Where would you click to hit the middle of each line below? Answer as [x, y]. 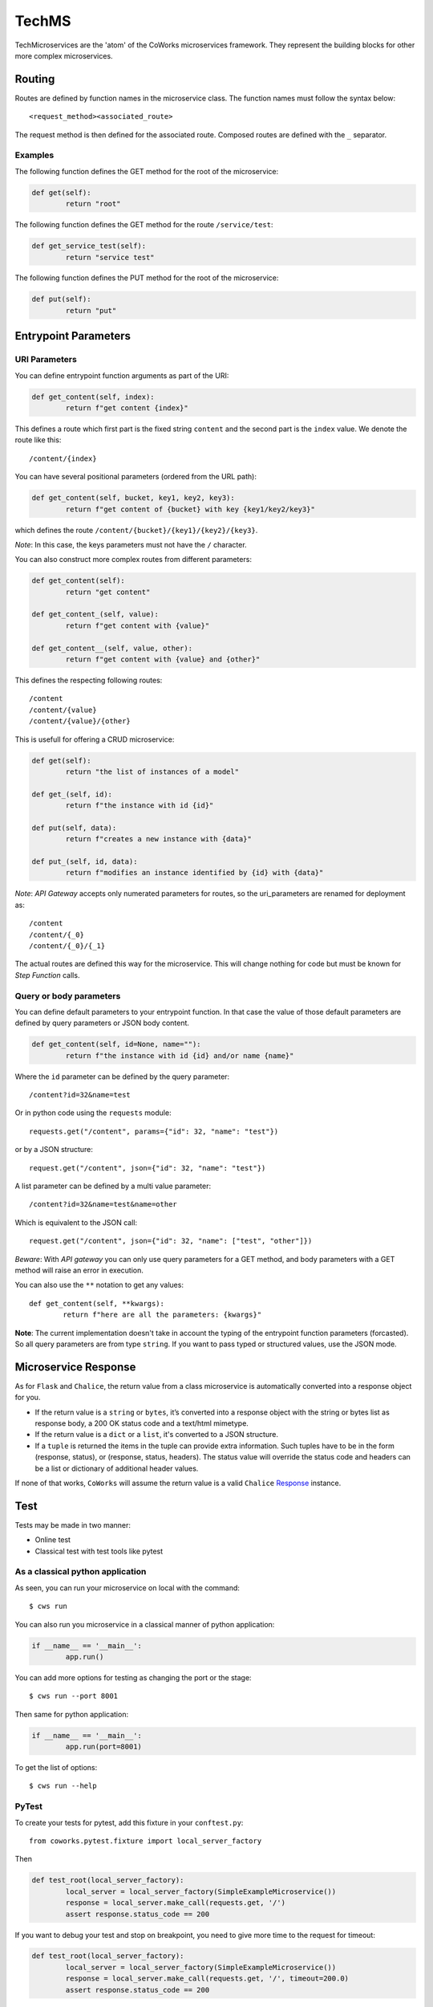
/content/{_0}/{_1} [67, 946]
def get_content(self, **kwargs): [97, 1303]
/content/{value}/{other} [80, 721]
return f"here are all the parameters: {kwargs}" [162, 1315]
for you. [28, 1398]
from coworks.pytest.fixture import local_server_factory [146, 1841]
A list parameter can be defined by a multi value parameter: [113, 1186]
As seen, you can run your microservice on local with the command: [127, 1588]
